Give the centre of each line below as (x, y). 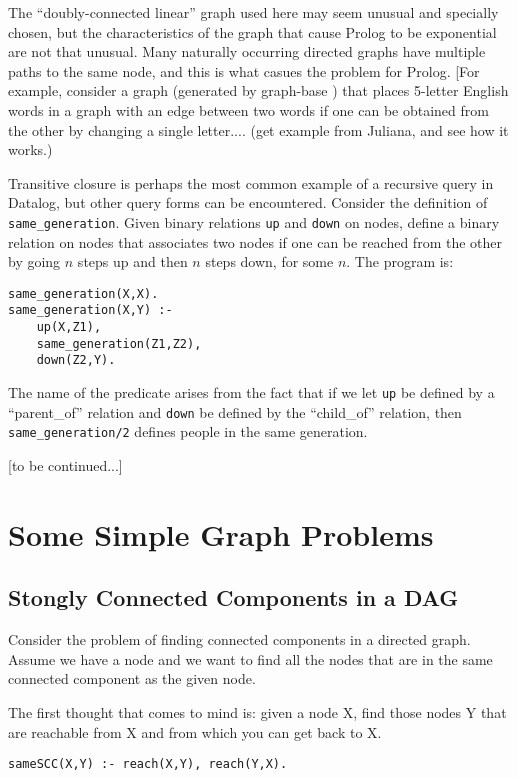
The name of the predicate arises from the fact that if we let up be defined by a (251, 392)
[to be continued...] (65, 465)
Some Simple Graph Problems (221, 533)
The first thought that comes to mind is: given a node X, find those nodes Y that (257, 711)
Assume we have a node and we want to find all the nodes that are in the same (250, 658)
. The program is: (400, 261)
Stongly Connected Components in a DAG (233, 597)
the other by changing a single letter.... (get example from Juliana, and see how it (258, 129)
